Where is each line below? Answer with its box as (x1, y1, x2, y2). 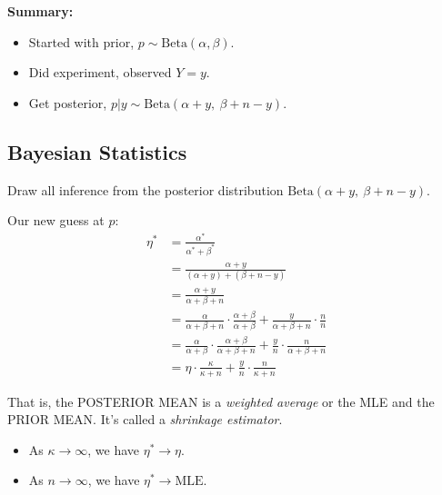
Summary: (7, 2, 74, 20)
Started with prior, (28, 32, 135, 51)
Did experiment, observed (28, 63, 172, 82)
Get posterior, (28, 93, 107, 112)
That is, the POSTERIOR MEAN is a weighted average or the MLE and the (7, 391, 435, 411)
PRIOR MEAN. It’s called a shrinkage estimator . (7, 410, 283, 429)
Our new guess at (7, 211, 105, 230)
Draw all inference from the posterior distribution (7, 180, 284, 199)
